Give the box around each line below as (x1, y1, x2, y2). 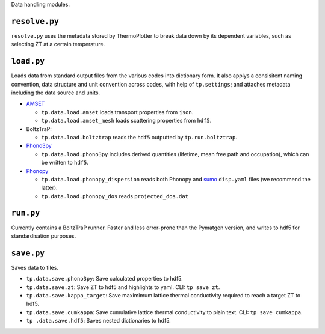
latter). (41, 184, 58, 192)
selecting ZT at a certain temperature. (11, 41, 105, 48)
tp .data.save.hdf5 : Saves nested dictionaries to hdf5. (26, 317, 171, 324)
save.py (11, 248, 45, 258)
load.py (11, 56, 45, 66)
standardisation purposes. (11, 232, 76, 240)
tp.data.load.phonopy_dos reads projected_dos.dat (41, 192, 189, 199)
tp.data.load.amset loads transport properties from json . (41, 108, 194, 115)
